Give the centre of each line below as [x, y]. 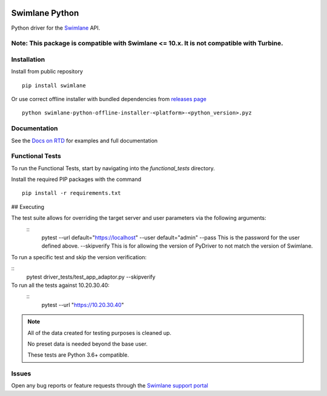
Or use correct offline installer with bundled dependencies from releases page [109, 99]
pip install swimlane [54, 85]
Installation [28, 59]
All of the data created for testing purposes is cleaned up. [100, 332]
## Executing [28, 206]
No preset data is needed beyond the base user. [88, 344]
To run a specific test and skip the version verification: [79, 257]
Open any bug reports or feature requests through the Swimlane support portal [110, 386]
